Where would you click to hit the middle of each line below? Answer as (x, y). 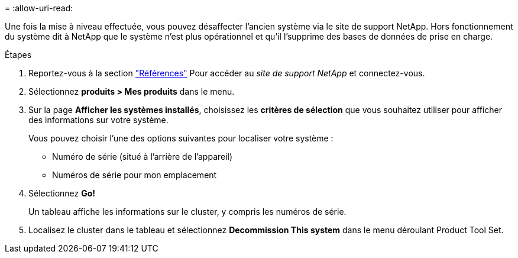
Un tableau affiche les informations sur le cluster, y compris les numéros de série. (187, 212)
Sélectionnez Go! (62, 193)
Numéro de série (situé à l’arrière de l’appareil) (143, 157)
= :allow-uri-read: (39, 8)
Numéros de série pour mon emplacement (135, 175)
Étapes (18, 55)
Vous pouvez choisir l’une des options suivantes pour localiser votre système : (181, 138)
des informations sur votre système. (98, 120)
